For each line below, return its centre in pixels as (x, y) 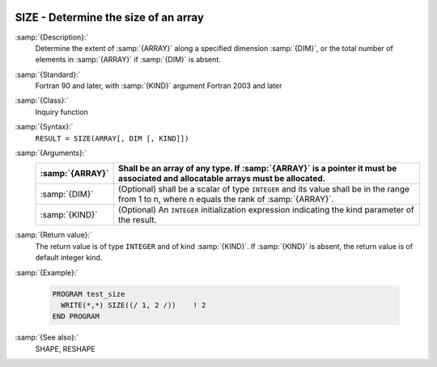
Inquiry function (62, 112)
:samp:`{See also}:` (47, 337)
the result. (137, 220)
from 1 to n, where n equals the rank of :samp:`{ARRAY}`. (226, 200)
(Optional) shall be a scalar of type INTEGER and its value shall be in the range (264, 189)
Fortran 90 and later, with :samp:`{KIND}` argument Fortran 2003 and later (159, 86)
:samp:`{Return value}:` (54, 235)
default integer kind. (69, 258)
